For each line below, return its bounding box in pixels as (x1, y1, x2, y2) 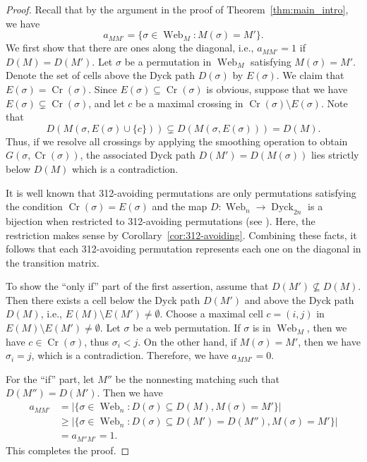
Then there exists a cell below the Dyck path (6, 292, 200, 307)
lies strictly (311, 147, 359, 162)
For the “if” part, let (6, 371, 95, 386)
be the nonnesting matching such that (115, 371, 279, 386)
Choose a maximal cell (166, 306, 263, 321)
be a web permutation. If (133, 320, 241, 335)
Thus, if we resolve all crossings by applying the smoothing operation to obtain (6, 133, 348, 148)
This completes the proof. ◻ (6, 442, 130, 457)
